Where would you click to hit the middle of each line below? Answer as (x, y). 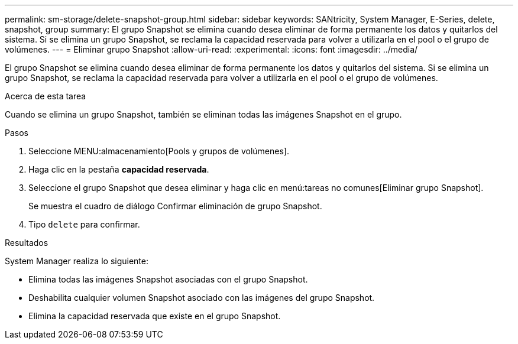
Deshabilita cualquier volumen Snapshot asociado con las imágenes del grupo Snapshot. (202, 298)
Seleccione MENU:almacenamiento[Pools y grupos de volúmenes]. (159, 151)
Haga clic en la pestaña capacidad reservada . (119, 169)
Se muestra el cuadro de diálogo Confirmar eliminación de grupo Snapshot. (175, 206)
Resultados (27, 243)
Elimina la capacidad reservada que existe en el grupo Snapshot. (155, 316)
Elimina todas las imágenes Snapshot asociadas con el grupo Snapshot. (168, 279)
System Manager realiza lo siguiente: (77, 261)
